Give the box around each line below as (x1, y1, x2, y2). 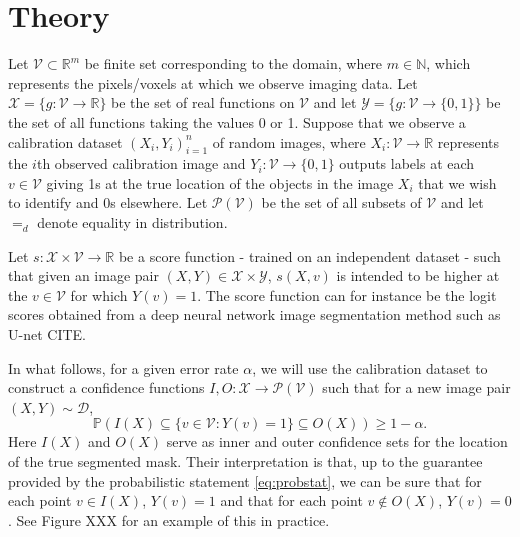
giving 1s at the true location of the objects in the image (46, 172, 394, 193)
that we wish (418, 172, 497, 193)
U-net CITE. (8, 324, 86, 345)
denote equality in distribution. (37, 212, 228, 233)
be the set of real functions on (111, 92, 295, 113)
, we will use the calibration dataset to (252, 357, 488, 378)
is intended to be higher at (336, 265, 500, 286)
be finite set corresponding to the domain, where (84, 53, 383, 74)
